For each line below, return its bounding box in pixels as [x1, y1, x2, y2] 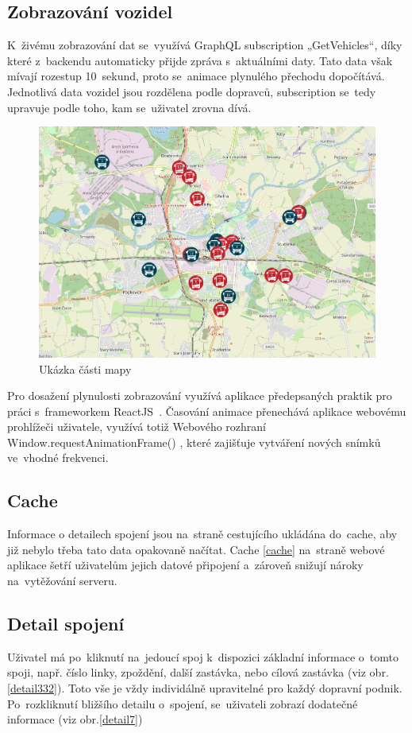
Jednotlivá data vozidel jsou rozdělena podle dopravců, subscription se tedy [7, 83, 376, 99]
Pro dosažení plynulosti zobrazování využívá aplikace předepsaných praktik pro [7, 387, 392, 404]
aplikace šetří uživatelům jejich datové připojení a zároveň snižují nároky [7, 557, 364, 573]
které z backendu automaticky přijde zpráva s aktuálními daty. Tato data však [7, 52, 393, 68]
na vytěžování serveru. [7, 572, 117, 589]
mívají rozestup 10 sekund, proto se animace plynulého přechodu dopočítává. [7, 68, 385, 84]
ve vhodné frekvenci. [7, 449, 109, 466]
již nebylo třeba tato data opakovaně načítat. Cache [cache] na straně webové [7, 541, 385, 557]
